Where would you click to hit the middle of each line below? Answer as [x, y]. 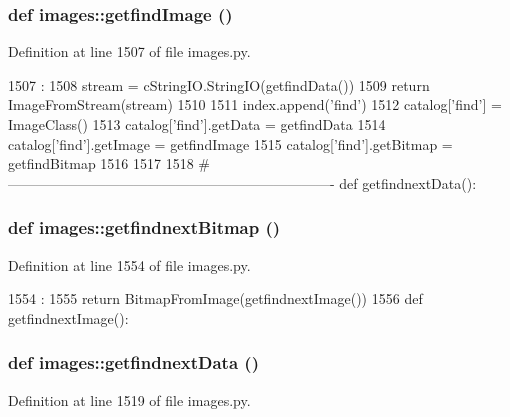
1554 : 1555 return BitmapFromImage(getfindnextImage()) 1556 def [215, 298]
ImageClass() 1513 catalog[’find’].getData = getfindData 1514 [197, 124]
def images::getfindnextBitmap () [144, 227]
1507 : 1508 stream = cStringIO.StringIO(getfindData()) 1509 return [219, 84]
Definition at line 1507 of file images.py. [129, 51]
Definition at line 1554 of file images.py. [129, 264]
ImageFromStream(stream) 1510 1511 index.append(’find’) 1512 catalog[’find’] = [255, 104]
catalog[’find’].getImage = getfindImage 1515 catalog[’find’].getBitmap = [230, 143]
